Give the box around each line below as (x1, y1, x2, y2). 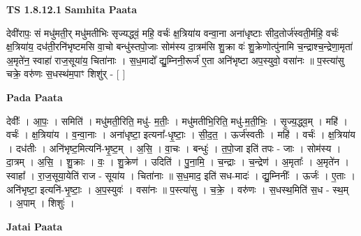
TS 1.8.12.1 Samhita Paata (6, 2, 138, 16)
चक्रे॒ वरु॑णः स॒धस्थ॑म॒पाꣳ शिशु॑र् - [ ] (6, 66, 126, 81)
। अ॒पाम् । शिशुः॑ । (6, 196, 75, 210)
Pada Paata (6, 89, 63, 104)
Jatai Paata (6, 219, 63, 233)
